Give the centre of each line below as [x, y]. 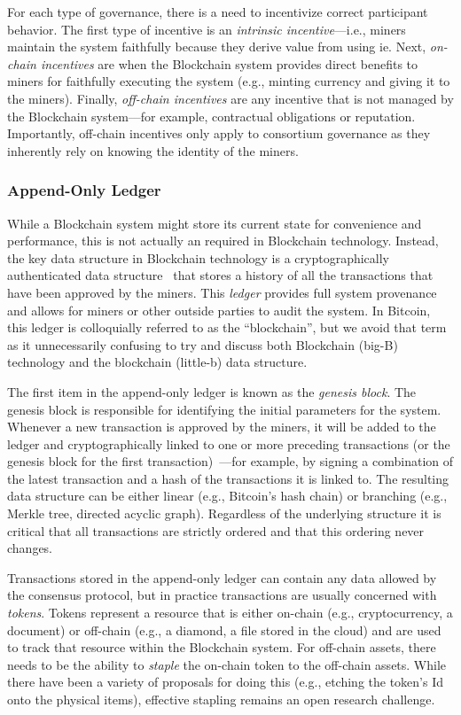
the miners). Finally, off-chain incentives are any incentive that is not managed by [230, 98]
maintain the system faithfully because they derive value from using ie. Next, [217, 47]
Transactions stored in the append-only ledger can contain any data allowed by [222, 577]
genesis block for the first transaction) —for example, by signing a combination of [230, 461]
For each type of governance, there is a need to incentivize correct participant [218, 12]
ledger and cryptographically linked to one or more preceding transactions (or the [229, 443]
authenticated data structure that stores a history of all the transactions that [220, 275]
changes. [30, 548]
